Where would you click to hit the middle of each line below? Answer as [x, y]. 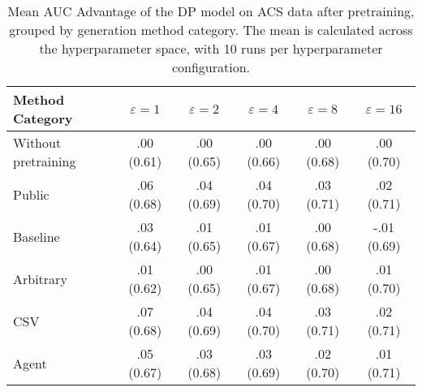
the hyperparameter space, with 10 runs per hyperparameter [211, 48]
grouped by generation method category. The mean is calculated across [211, 30]
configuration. [211, 67]
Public [31, 194]
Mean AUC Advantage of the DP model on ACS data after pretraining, [211, 11]
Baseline [37, 236]
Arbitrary [40, 278]
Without [37, 142]
